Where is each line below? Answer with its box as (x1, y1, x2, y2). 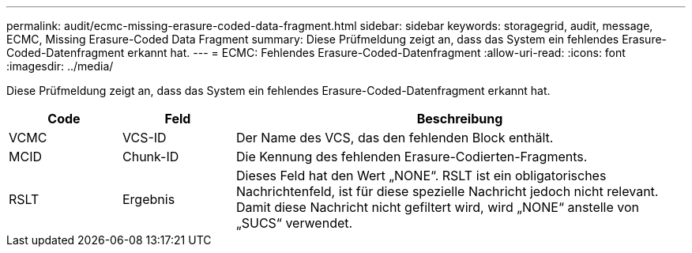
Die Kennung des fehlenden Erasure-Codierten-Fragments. (235, 149, 588, 164)
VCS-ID (122, 130, 167, 145)
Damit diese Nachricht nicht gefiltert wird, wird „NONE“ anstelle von (235, 199, 640, 215)
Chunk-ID (122, 149, 179, 164)
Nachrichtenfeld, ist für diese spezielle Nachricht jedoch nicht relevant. (235, 183, 659, 199)
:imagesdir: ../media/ (6, 59, 114, 73)
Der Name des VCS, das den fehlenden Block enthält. (235, 130, 554, 145)
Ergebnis (122, 191, 175, 207)
